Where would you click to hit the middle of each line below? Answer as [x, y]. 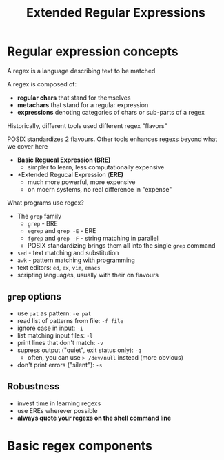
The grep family [39, 216]
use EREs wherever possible [57, 410]
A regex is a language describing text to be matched [81, 71]
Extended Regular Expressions [116, 13]
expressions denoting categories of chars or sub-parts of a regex [111, 112]
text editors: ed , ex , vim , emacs [59, 267]
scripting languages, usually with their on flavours [88, 275]
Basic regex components [80, 446]
